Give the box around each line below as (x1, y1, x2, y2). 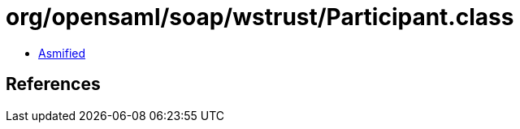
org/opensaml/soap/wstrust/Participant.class (6, 3, 514, 31)
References (6, 74, 101, 95)
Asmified (38, 45, 86, 60)
